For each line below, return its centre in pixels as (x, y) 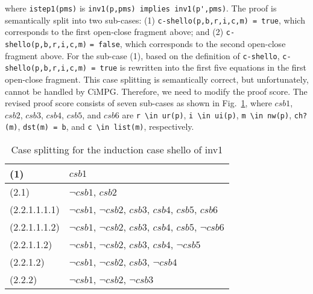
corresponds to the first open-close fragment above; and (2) (114, 32)
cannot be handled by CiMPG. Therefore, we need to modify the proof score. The (156, 91)
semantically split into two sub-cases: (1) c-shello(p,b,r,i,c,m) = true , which (155, 20)
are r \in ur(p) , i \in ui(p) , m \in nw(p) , (207, 114)
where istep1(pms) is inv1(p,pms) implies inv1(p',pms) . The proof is (141, 8)
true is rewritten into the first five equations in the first (203, 67)
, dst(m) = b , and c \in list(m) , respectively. (106, 126)
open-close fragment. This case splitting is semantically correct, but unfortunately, (157, 79)
